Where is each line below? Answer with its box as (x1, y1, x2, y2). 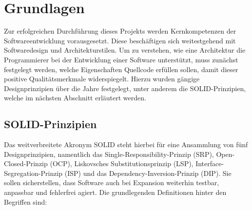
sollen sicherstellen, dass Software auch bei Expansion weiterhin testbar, (4, 177, 219, 188)
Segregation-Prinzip (4, 168, 63, 178)
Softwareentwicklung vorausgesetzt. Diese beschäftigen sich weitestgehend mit (4, 35, 236, 45)
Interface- (195, 158, 224, 169)
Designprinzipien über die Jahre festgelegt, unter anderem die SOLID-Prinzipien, (4, 83, 246, 93)
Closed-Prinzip (4, 158, 48, 169)
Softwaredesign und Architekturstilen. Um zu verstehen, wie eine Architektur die (4, 45, 246, 55)
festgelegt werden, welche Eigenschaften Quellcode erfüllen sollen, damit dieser (4, 64, 238, 74)
